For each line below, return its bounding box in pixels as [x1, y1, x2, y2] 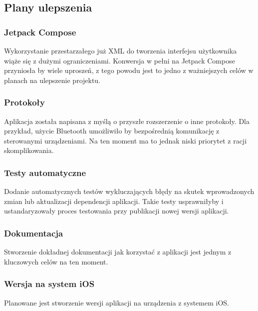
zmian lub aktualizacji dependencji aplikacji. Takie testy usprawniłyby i [4, 195, 224, 206]
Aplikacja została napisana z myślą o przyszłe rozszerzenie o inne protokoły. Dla [4, 115, 250, 126]
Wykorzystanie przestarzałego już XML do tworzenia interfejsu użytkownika [4, 45, 237, 55]
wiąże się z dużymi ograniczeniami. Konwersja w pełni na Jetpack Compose [4, 55, 235, 65]
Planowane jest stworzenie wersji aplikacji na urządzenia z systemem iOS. [4, 297, 229, 307]
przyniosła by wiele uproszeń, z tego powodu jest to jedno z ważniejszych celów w [4, 65, 254, 75]
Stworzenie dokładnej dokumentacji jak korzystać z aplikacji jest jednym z [4, 246, 232, 257]
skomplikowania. [4, 145, 54, 155]
